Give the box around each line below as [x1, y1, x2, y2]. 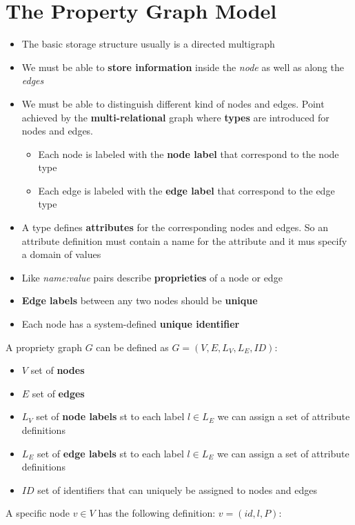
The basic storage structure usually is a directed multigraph [21, 37, 275, 51]
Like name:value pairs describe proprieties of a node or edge [21, 270, 283, 284]
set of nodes [30, 363, 85, 377]
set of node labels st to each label [36, 409, 185, 424]
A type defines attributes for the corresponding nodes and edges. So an [21, 220, 329, 235]
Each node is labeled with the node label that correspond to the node [38, 146, 339, 161]
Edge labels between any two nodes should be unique [21, 293, 258, 308]
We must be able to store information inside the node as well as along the [21, 59, 344, 74]
